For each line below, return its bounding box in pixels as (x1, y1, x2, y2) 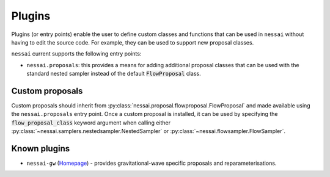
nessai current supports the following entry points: (11, 50, 142, 57)
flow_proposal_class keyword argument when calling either (11, 119, 171, 126)
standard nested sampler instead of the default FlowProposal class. (26, 70, 201, 78)
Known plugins (11, 143, 70, 154)
